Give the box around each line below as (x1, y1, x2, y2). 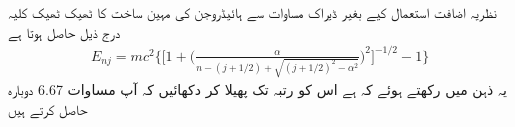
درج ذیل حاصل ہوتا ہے (8, 21, 121, 42)
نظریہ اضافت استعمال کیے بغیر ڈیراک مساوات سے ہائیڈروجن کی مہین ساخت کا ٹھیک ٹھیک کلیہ (8, 2, 497, 22)
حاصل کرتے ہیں (8, 99, 88, 120)
